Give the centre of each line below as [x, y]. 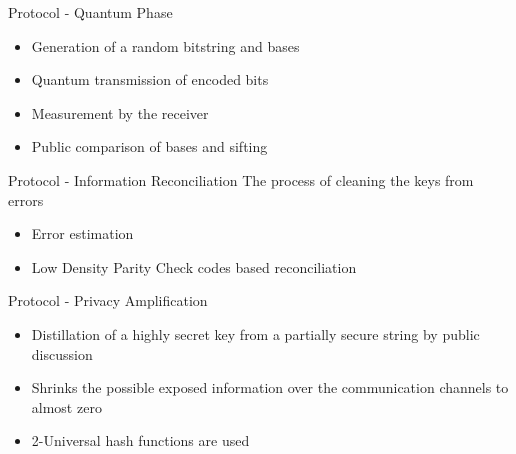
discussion [62, 353]
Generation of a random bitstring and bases [165, 45]
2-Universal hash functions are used [140, 440]
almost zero [66, 406]
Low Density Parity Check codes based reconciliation [194, 266]
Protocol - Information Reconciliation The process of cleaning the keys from [241, 179]
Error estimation [82, 233]
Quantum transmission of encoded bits [150, 79]
